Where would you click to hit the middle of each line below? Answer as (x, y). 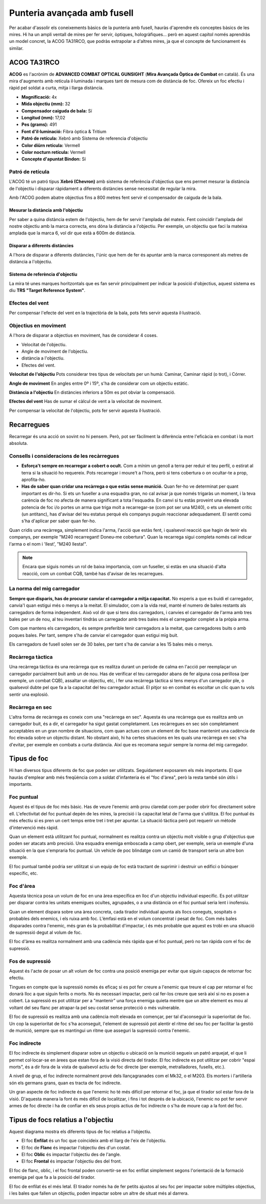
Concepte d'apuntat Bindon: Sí (54, 159)
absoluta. (18, 443)
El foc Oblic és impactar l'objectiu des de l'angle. (71, 1154)
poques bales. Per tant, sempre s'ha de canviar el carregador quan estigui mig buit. (94, 635)
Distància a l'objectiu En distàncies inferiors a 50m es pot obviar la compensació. (92, 392)
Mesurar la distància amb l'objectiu (46, 210)
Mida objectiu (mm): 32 (46, 104)
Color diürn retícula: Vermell (51, 145)
